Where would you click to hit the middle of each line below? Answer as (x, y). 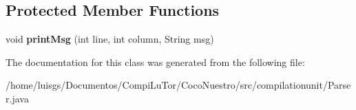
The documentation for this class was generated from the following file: (155, 62)
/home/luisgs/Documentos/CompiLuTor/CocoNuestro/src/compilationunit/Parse (178, 85)
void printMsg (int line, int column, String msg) (110, 39)
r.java (17, 98)
